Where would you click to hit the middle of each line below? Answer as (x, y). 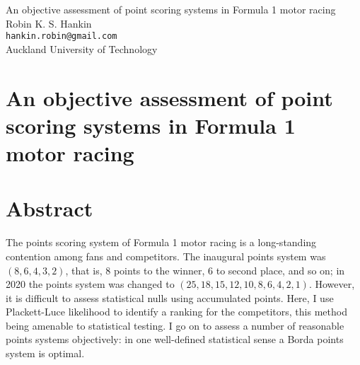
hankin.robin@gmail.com (62, 36)
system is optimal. (45, 353)
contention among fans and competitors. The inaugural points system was (166, 256)
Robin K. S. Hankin (49, 23)
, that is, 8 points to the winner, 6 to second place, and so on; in (205, 270)
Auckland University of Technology (82, 48)
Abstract (50, 208)
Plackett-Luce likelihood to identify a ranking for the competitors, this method (176, 312)
